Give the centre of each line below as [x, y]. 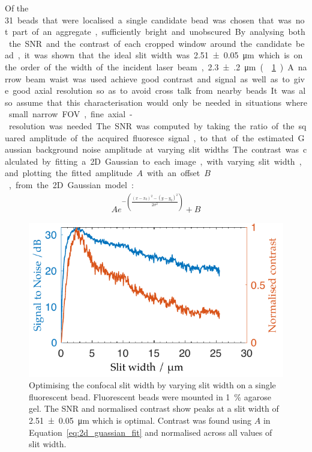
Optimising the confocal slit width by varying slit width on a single [152, 385]
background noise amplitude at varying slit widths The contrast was [167, 149]
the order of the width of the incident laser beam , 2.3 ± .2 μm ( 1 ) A [149, 66]
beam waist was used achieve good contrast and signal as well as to [157, 78]
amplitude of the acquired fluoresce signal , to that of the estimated [162, 137]
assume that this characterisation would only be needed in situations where [162, 102]
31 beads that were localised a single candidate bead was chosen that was [148, 20]
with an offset [173, 173]
